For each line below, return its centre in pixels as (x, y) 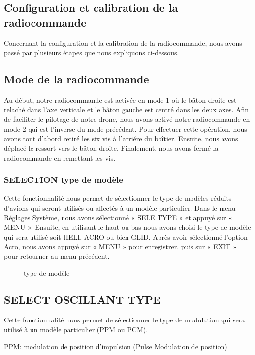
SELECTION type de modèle (64, 180)
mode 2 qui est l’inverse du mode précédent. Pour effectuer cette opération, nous (126, 128)
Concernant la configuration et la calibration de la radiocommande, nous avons (123, 43)
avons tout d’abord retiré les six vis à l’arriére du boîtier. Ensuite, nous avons (121, 138)
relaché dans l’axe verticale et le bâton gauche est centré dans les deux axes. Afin (127, 109)
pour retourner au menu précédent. (57, 256)
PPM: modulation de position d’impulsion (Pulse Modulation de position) (116, 346)
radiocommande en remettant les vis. (60, 158)
